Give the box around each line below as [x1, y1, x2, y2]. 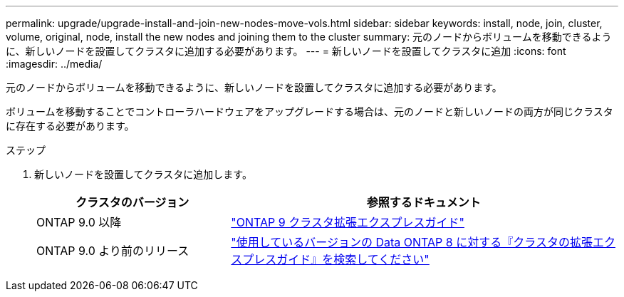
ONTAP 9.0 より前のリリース [36, 244, 189, 258]
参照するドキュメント [366, 195, 481, 209]
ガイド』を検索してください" [276, 252, 430, 266]
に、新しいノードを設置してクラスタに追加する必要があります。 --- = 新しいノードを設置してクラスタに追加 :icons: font [6, 45, 566, 57]
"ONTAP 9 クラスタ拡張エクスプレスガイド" [231, 215, 464, 229]
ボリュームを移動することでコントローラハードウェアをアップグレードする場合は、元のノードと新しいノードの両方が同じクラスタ [6, 105, 613, 118]
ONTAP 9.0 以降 [36, 215, 122, 229]
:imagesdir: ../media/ [6, 58, 103, 70]
